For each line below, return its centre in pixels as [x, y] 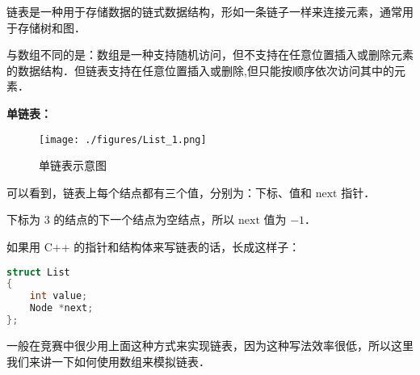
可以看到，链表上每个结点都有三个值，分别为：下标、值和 [159, 192]
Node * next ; [61, 308]
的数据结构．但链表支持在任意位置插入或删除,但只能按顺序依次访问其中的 [200, 70]
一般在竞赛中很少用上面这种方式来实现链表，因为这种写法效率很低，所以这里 [210, 345]
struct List [38, 272]
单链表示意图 [73, 165]
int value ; [59, 296]
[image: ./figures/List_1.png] [123, 139]
